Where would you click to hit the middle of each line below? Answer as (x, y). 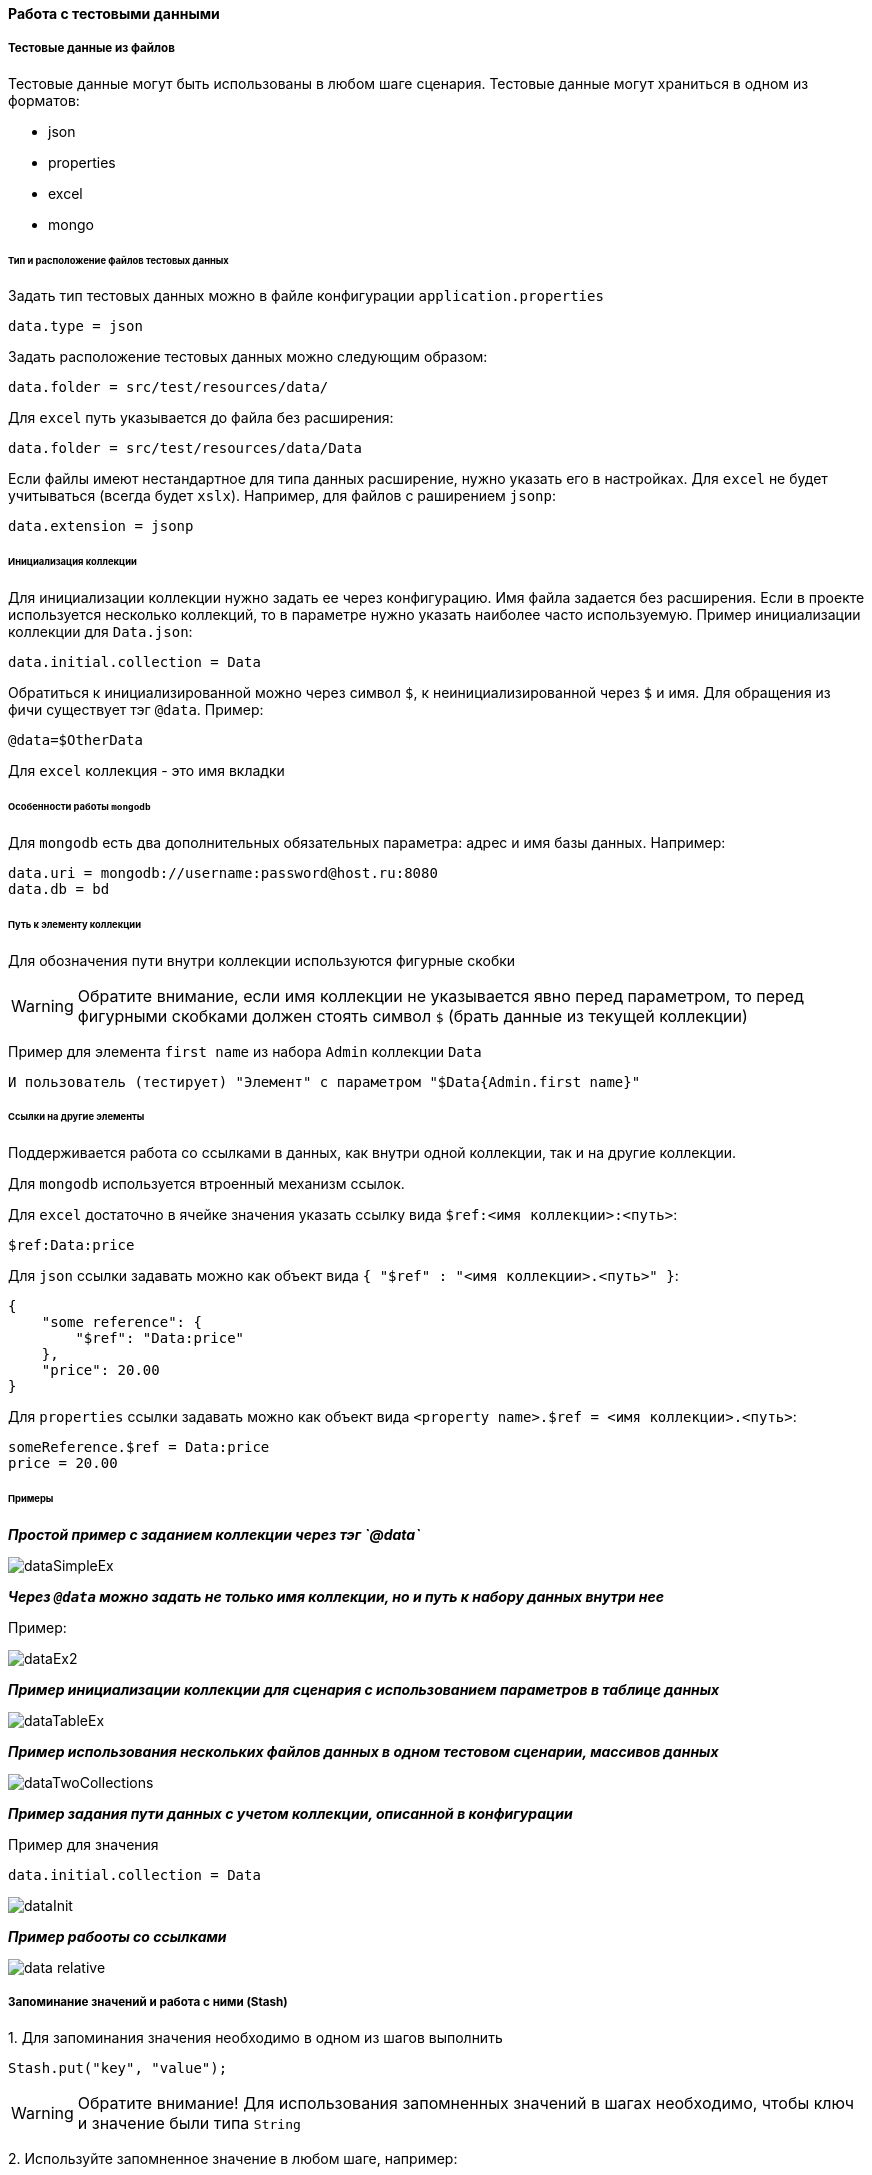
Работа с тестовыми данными (114, 13)
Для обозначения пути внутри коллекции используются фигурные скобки (262, 960)
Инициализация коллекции (72, 562)
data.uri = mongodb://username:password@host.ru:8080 (223, 872)
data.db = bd (59, 888)
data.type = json (75, 326)
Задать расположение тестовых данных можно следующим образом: (248, 357)
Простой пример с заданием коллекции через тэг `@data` (214, 1534)
